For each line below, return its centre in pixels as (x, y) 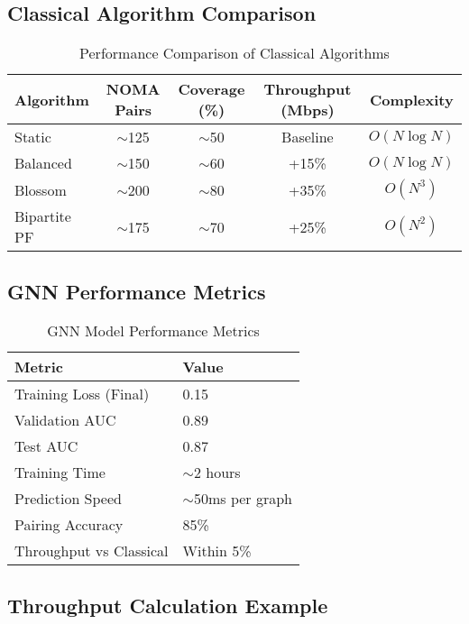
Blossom (41, 189)
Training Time (60, 473)
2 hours (217, 473)
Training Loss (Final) (82, 394)
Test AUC (46, 446)
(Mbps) (308, 110)
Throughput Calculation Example (168, 605)
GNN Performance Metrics (137, 291)
